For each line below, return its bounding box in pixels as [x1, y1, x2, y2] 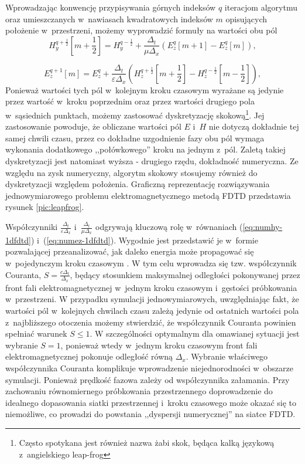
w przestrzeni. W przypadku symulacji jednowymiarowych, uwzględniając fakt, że [5, 293, 299, 305]
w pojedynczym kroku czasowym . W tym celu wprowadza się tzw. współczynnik [5, 257, 297, 269]
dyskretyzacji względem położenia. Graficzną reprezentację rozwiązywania [5, 178, 270, 190]
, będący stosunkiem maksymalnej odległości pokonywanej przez [70, 268, 300, 280]
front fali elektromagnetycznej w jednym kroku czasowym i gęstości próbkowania [5, 281, 297, 293]
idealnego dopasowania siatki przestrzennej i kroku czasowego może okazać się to [5, 396, 297, 408]
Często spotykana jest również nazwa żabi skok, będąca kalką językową [19, 436, 275, 448]
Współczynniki [5, 221, 58, 233]
